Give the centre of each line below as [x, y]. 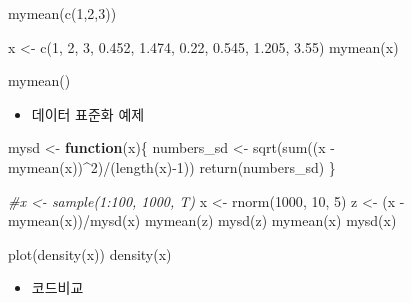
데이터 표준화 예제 [88, 113]
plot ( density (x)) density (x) [90, 253]
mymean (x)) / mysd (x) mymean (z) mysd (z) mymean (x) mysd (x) [202, 220]
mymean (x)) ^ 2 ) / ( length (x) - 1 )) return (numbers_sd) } [172, 166]
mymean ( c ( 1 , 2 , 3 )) [62, 13]
